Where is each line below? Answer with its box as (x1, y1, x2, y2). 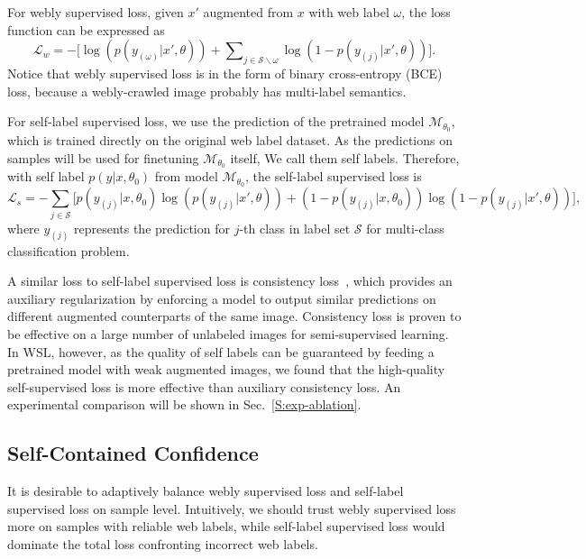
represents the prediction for (73, 218, 230, 237)
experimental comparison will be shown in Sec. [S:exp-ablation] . (7, 395, 362, 414)
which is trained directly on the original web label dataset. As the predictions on (7, 131, 453, 150)
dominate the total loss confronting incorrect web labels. (7, 534, 318, 553)
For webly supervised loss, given (7, 3, 184, 21)
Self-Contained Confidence (7, 439, 259, 467)
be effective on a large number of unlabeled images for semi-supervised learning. (7, 324, 449, 343)
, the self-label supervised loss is (245, 167, 422, 186)
